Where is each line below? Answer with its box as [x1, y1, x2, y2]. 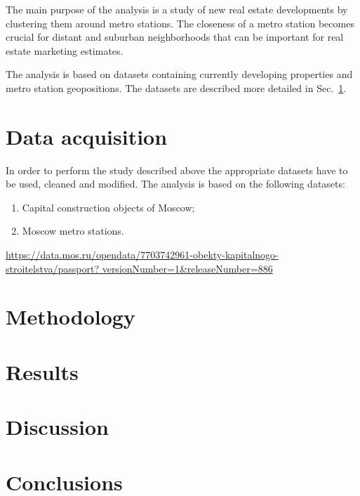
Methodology [6, 302, 135, 331]
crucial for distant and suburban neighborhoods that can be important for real [6, 30, 344, 44]
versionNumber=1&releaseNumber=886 [102, 261, 273, 275]
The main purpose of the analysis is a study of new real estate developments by [6, 2, 348, 16]
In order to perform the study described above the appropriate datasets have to [6, 162, 348, 177]
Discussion [6, 412, 109, 441]
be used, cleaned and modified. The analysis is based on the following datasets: [6, 176, 345, 191]
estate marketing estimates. [6, 43, 124, 58]
